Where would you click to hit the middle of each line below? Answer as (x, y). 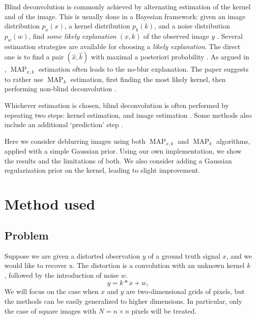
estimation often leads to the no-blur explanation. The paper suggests (143, 69)
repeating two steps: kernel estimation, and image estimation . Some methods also (128, 115)
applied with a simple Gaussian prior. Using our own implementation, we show (123, 151)
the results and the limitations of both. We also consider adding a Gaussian (118, 160)
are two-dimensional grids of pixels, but (185, 291)
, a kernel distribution (97, 26)
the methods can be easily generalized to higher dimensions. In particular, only (123, 301)
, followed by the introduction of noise (62, 275)
